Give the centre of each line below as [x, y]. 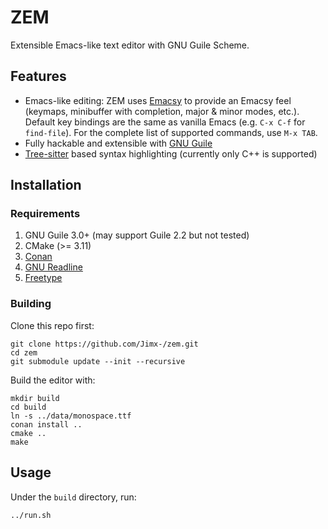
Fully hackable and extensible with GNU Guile [118, 143]
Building [31, 304]
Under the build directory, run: [73, 497]
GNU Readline [53, 267]
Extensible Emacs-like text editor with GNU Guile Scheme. [130, 45]
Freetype [43, 278]
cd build [28, 407]
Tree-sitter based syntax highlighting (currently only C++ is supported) [171, 153]
